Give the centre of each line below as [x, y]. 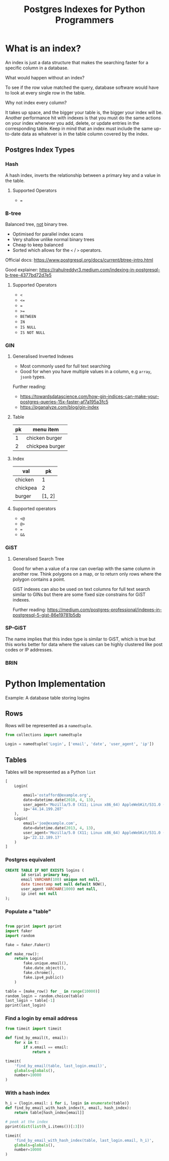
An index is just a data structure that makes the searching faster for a [77, 62]
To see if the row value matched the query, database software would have [82, 87]
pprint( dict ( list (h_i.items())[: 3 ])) [45, 1126]
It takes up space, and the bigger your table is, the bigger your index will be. [84, 112]
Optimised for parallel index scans [48, 234]
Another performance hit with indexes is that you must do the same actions [83, 118]
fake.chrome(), [39, 973]
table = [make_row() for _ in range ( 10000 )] [53, 991]
